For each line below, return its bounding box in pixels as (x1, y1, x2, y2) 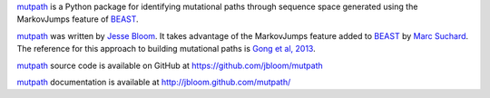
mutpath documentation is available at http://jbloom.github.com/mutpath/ (16, 76, 291, 87)
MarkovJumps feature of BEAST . (16, 14, 140, 24)
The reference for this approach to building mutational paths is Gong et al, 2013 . (16, 44, 317, 54)
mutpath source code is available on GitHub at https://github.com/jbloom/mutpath (16, 60, 324, 71)
